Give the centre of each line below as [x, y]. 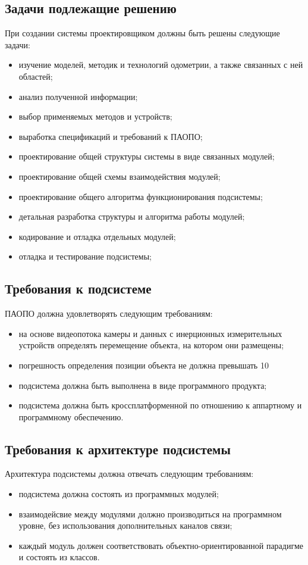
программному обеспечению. [71, 416]
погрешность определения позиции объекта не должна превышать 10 [144, 365]
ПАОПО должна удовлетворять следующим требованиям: [109, 313]
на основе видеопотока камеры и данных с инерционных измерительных [150, 333]
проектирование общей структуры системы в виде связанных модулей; [147, 156]
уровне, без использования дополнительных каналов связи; [125, 525]
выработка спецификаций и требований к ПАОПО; [111, 136]
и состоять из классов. [59, 557]
